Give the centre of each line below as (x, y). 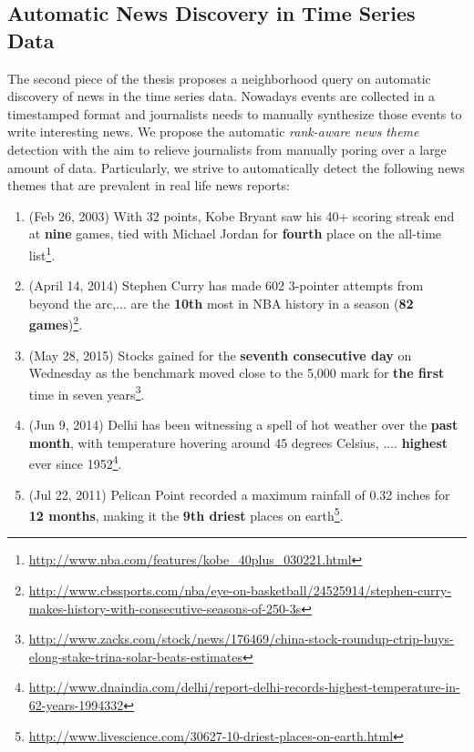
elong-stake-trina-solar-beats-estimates (135, 656)
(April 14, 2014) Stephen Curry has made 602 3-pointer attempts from (226, 285)
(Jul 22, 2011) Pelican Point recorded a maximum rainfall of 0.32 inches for (239, 494)
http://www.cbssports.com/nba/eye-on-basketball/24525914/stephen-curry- (240, 589)
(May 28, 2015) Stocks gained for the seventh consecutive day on (220, 355)
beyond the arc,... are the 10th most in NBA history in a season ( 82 (221, 303)
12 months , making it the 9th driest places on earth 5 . (186, 514)
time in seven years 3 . (87, 392)
